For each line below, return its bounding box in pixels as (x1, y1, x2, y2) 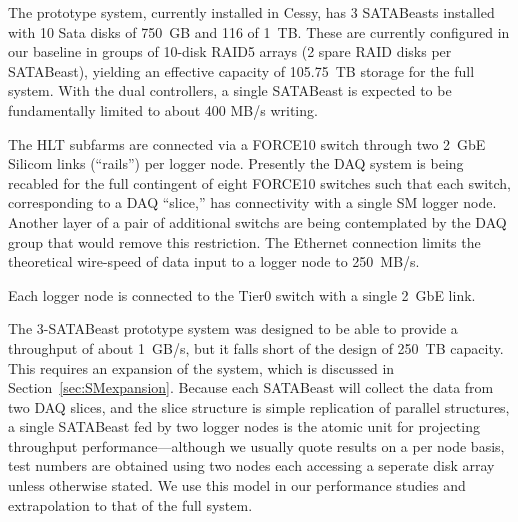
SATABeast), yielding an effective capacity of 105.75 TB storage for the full (8, 60, 475, 81)
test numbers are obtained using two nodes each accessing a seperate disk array (8, 455, 495, 476)
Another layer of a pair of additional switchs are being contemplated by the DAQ (8, 211, 507, 232)
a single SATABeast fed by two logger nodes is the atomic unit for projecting (8, 416, 480, 437)
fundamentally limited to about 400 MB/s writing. (8, 99, 318, 120)
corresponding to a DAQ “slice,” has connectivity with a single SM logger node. (8, 192, 497, 213)
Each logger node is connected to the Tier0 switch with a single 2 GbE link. (8, 284, 476, 305)
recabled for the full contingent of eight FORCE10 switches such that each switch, (8, 172, 511, 193)
